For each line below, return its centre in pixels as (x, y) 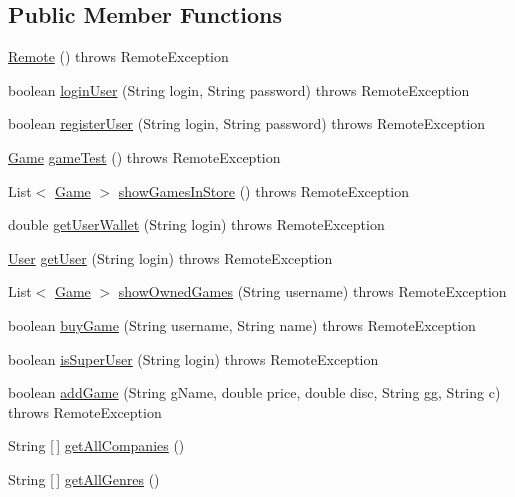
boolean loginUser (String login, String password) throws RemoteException (239, 89)
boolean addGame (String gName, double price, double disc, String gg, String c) (254, 392)
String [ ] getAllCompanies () (96, 445)
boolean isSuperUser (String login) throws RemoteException (193, 358)
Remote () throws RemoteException (118, 56)
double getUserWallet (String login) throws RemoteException (196, 224)
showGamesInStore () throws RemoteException (263, 190)
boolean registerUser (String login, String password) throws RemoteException (247, 123)
